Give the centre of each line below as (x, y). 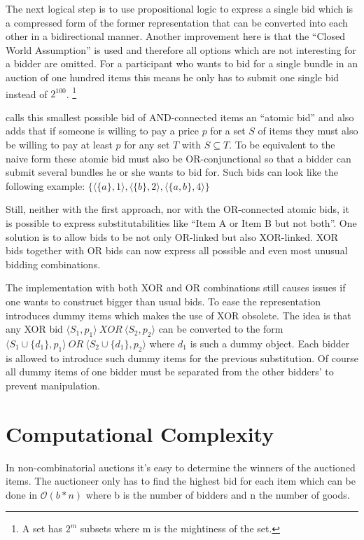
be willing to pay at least (59, 144)
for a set (228, 131)
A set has (42, 528)
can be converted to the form (221, 329)
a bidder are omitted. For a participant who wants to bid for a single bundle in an (182, 63)
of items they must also (308, 131)
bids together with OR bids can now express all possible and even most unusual (177, 250)
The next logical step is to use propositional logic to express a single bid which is (180, 8)
